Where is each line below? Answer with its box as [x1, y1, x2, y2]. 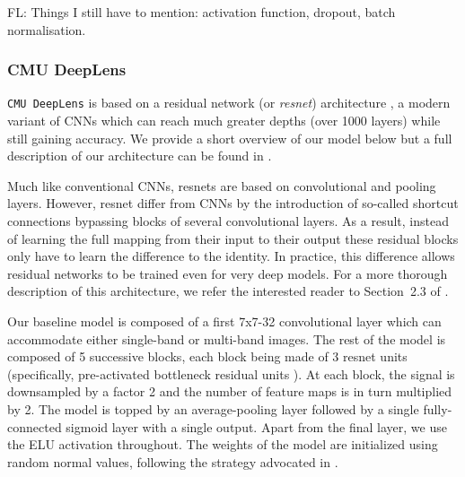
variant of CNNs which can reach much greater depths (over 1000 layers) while [7, 111, 441, 130]
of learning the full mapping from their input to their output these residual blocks [7, 229, 459, 247]
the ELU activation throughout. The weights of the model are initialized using [7, 435, 438, 454]
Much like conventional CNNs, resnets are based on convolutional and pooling [7, 176, 436, 195]
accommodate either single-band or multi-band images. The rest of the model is [7, 329, 446, 348]
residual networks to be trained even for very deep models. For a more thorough [7, 264, 448, 282]
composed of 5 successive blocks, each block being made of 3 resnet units [7, 347, 408, 366]
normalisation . [7, 20, 86, 39]
